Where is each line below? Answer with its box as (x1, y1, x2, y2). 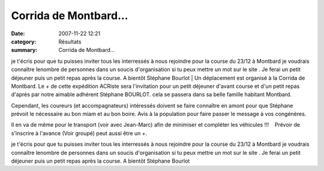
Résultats (58, 38, 82, 45)
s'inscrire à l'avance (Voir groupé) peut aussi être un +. (11, 129, 148, 137)
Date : (11, 30, 25, 37)
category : (11, 38, 37, 45)
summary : (11, 47, 38, 54)
